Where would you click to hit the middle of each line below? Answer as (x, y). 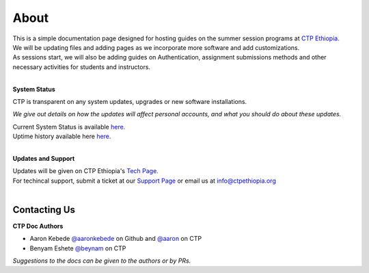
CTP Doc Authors (38, 226)
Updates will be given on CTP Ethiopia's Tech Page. (85, 171)
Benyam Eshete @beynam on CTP (78, 248)
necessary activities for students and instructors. (81, 67)
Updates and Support (44, 158)
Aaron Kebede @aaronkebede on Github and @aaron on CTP (115, 239)
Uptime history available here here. (62, 136)
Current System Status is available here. (69, 127)
